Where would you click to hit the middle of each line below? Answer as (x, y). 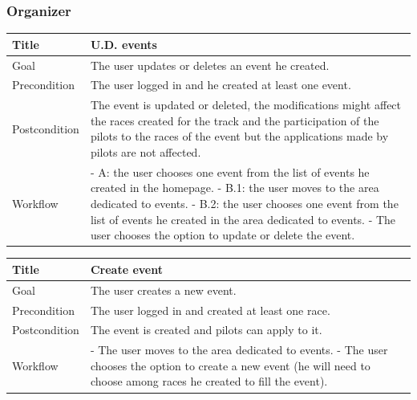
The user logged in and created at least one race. (210, 310)
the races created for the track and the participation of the (235, 120)
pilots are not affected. (146, 152)
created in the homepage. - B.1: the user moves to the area (235, 188)
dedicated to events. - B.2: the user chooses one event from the (244, 204)
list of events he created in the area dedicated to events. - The (243, 219)
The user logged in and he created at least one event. (221, 85)
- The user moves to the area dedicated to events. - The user (239, 350)
